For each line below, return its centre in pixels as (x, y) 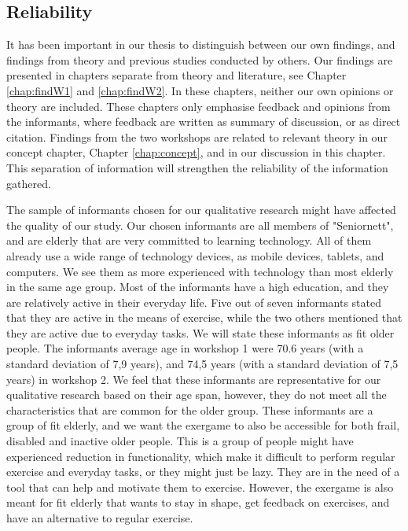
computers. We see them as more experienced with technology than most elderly (200, 271)
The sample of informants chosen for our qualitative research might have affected (201, 210)
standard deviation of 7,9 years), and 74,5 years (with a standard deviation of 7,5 (202, 364)
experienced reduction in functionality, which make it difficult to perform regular (201, 456)
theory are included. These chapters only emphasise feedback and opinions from (198, 106)
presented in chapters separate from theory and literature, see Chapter (176, 75)
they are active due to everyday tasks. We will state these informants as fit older (200, 332)
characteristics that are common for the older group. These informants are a (190, 409)
